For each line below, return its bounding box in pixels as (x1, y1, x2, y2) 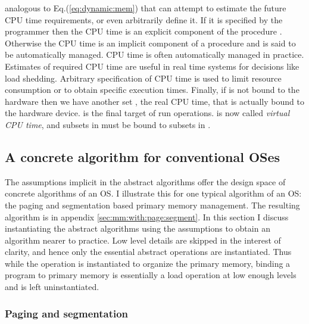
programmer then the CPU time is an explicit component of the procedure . (5, 25, 282, 38)
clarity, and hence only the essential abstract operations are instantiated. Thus (5, 245, 292, 258)
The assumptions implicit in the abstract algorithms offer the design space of (5, 175, 286, 188)
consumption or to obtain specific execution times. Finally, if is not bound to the (5, 83, 299, 96)
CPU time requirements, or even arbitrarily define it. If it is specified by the (5, 13, 283, 26)
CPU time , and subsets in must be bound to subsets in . (5, 118, 211, 130)
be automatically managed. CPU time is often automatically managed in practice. (5, 48, 304, 61)
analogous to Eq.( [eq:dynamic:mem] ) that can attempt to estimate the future (5, 2, 286, 14)
